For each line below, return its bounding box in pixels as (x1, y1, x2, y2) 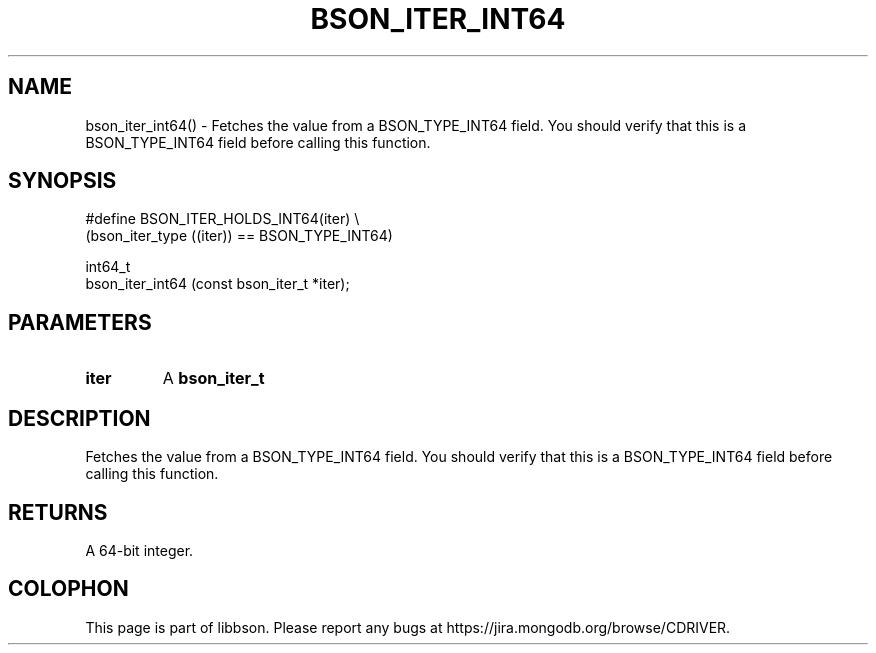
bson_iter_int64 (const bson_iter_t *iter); (85, 275, 350, 293)
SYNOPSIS (8, 168, 117, 194)
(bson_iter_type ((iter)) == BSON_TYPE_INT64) (85, 227, 393, 245)
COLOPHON (8, 576, 129, 602)
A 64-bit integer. (85, 541, 194, 559)
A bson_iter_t (162, 368, 265, 389)
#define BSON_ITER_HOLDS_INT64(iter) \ (85, 210, 360, 228)
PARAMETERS (8, 309, 152, 335)
